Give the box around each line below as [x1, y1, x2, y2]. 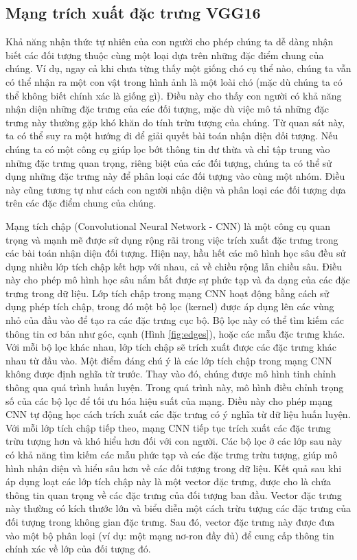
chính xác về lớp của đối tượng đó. [5, 541, 151, 556]
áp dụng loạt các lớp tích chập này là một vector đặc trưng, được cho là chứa [5, 474, 332, 489]
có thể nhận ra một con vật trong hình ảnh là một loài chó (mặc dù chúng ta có [5, 74, 343, 89]
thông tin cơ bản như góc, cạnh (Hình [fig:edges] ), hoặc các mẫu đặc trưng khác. [5, 326, 345, 340]
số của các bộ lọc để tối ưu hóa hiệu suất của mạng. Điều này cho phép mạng [5, 393, 333, 408]
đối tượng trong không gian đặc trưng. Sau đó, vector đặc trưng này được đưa [5, 514, 335, 528]
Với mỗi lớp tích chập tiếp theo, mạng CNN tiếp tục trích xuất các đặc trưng [5, 420, 331, 434]
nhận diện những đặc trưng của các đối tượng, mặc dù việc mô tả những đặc [5, 102, 330, 116]
